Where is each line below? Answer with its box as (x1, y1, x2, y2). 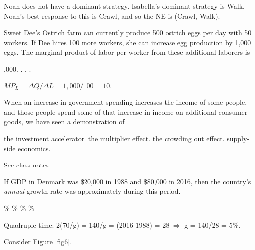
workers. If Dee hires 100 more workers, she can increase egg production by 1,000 (4, 37, 251, 47)
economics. (18, 143, 51, 153)
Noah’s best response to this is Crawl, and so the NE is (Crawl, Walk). (4, 10, 220, 21)
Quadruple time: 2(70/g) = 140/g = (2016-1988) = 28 (4, 219, 170, 230)
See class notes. (4, 160, 51, 170)
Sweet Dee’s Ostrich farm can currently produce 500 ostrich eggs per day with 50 (4, 27, 252, 38)
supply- (227, 133, 249, 143)
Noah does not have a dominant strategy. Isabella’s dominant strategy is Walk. (4, 1, 245, 11)
